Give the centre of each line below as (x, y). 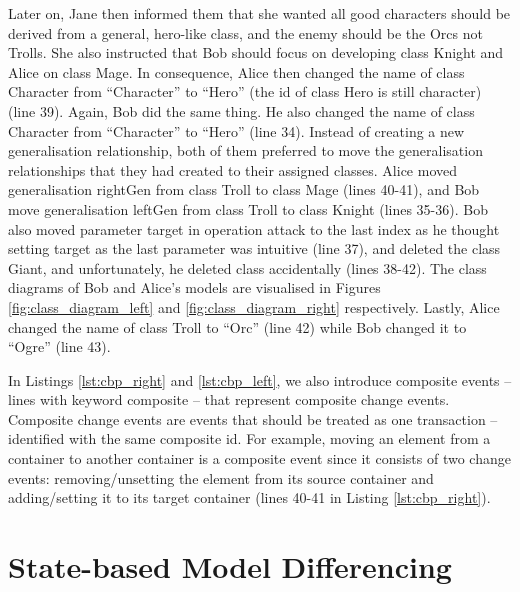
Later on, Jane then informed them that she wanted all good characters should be (259, 13)
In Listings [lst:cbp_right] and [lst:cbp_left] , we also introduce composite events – (260, 379)
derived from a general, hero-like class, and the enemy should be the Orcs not (245, 32)
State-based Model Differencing (230, 566)
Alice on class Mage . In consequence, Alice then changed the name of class (236, 71)
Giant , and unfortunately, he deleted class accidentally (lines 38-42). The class (247, 267)
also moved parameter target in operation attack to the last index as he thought (254, 228)
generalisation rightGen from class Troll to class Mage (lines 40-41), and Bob (244, 189)
